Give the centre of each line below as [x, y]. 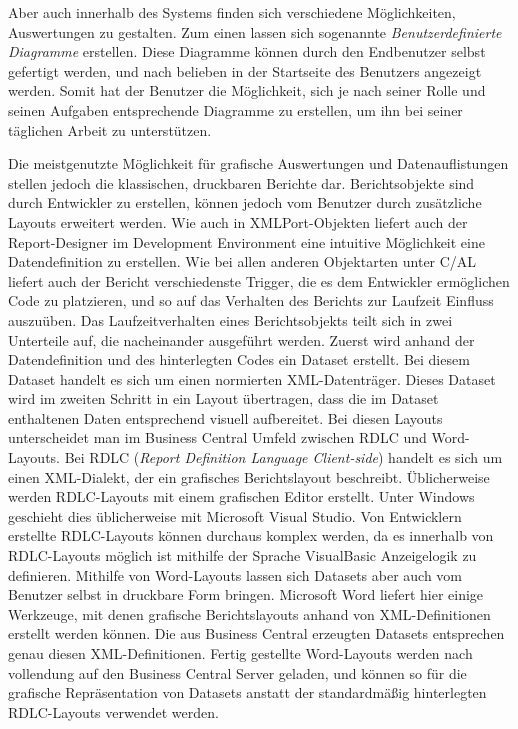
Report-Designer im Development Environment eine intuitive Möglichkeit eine [246, 241]
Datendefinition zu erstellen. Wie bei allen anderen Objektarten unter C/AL [242, 261]
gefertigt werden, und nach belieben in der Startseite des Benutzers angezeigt [245, 70]
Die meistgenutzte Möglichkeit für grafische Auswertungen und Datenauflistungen [258, 163]
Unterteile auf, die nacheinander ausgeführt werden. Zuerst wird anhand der [241, 339]
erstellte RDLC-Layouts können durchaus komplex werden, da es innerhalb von [251, 535]
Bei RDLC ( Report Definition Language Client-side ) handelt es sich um [283, 457]
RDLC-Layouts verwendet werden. [113, 711]
